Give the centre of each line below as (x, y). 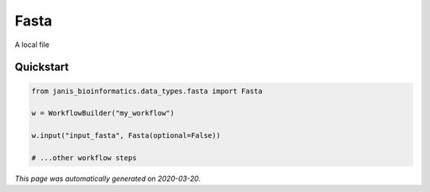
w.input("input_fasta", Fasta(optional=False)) (126, 136)
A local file (32, 45)
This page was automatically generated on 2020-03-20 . (108, 178)
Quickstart (42, 67)
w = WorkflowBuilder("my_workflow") (103, 113)
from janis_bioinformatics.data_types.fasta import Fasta (147, 91)
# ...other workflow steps (84, 158)
